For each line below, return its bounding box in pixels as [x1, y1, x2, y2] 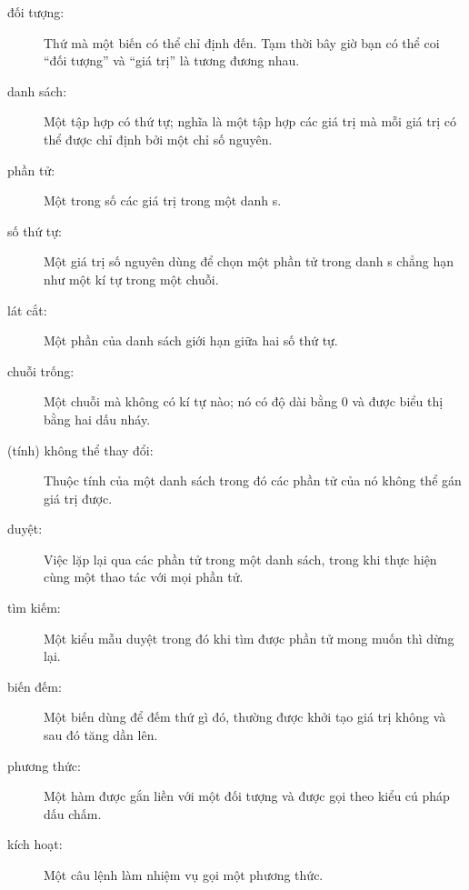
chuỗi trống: [7, 361, 75, 380]
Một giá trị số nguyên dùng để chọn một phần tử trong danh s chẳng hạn [44, 252, 454, 271]
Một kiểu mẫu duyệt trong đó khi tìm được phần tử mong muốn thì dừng [44, 628, 454, 647]
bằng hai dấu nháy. [44, 409, 151, 428]
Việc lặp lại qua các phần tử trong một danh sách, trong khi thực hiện [44, 549, 437, 568]
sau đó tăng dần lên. [44, 725, 158, 745]
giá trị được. [44, 488, 113, 507]
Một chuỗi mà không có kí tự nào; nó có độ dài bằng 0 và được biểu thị [44, 392, 444, 411]
